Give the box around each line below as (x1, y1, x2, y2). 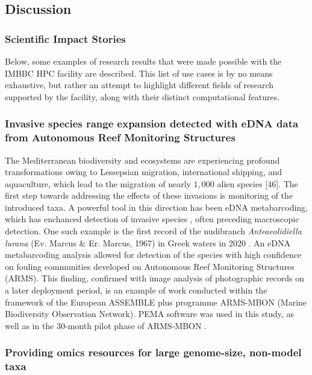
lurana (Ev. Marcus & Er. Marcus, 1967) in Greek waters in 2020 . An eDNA (5, 236, 290, 249)
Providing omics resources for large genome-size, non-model (5, 345, 302, 360)
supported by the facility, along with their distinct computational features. (5, 90, 280, 103)
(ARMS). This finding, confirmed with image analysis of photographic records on (5, 272, 304, 284)
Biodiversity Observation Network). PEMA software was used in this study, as (5, 307, 295, 320)
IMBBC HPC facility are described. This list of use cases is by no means (5, 66, 273, 79)
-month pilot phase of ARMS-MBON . (65, 319, 207, 332)
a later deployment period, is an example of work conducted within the (5, 284, 267, 296)
